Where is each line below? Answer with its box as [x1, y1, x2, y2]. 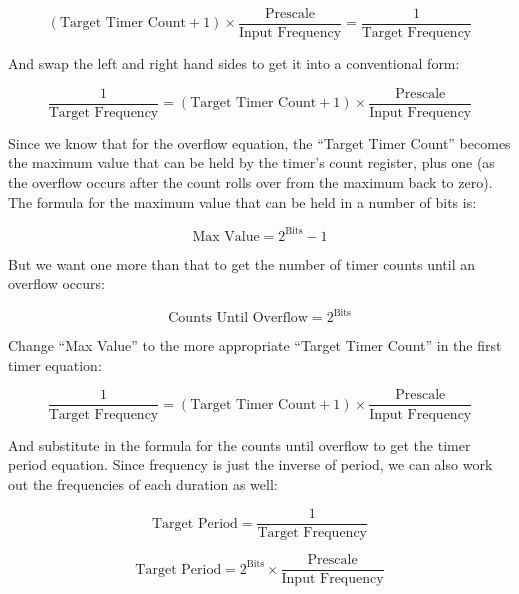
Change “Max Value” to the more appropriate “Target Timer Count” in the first [8, 335, 502, 356]
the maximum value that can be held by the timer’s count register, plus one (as [8, 152, 495, 173]
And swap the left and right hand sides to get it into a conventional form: [8, 53, 460, 74]
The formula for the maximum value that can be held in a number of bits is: [8, 191, 477, 212]
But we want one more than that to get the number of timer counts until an [8, 253, 476, 274]
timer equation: [8, 354, 102, 375]
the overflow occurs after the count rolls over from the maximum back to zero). [8, 171, 493, 192]
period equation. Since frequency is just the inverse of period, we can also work [8, 454, 493, 475]
